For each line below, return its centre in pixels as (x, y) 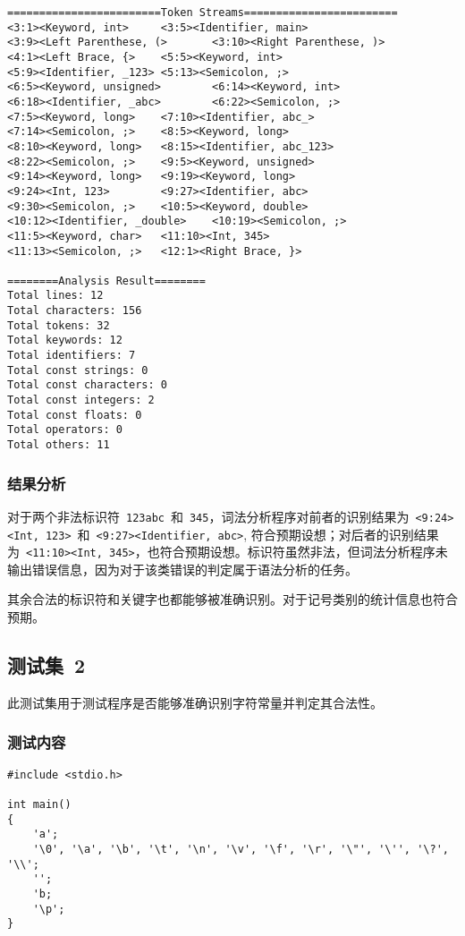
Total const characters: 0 (87, 385)
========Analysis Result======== (106, 281)
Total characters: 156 (75, 311)
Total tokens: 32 (59, 325)
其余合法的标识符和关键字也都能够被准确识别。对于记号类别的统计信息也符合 (232, 599)
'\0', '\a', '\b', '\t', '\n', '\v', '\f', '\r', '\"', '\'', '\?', (241, 849)
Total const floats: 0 (75, 415)
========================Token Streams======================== (203, 13)
